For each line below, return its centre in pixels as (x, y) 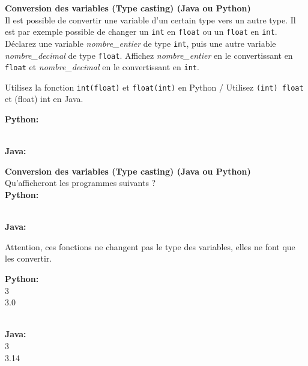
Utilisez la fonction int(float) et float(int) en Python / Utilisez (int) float (154, 87)
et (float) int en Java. (44, 99)
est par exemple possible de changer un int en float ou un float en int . (141, 31)
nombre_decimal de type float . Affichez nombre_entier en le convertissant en (149, 55)
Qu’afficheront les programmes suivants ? (80, 183)
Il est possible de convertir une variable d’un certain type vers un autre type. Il (150, 19)
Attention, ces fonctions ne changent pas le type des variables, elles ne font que (150, 246)
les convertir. (29, 258)
